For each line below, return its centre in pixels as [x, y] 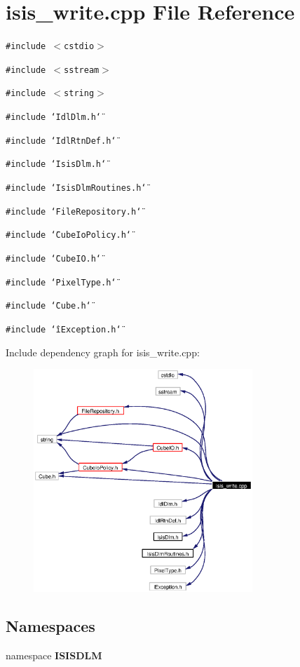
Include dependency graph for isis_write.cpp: [103, 352]
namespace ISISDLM [54, 655]
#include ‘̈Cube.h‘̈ [48, 306]
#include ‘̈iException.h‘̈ [63, 330]
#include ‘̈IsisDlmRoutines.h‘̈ [76, 188]
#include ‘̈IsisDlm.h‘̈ [56, 164]
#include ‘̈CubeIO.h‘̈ [54, 259]
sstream [82, 70]
